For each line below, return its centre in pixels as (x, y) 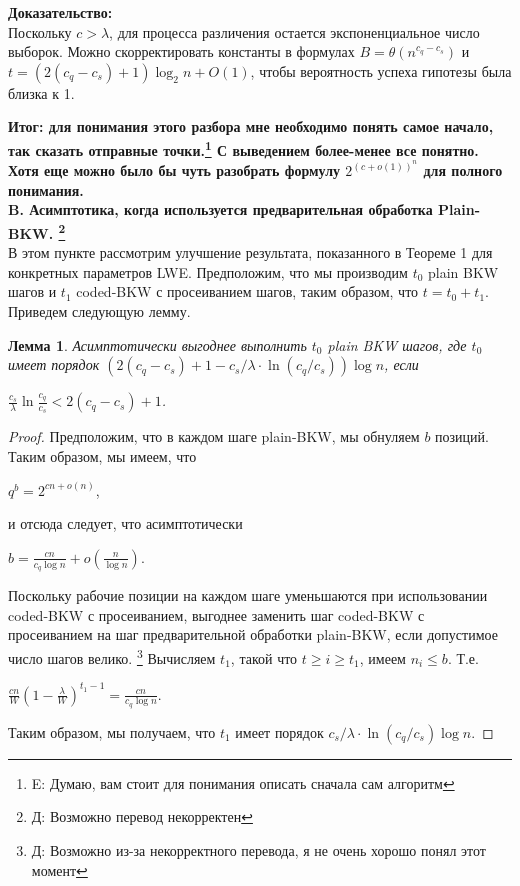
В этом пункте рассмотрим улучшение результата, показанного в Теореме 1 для (250, 252)
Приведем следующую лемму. (99, 311)
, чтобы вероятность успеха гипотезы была (381, 70)
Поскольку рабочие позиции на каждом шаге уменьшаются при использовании (248, 595)
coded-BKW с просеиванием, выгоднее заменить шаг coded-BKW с (216, 614)
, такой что (264, 657)
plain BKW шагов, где (397, 344)
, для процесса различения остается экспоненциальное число (294, 31)
